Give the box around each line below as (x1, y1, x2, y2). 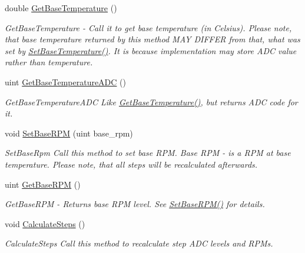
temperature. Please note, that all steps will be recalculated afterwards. (5, 158, 258, 170)
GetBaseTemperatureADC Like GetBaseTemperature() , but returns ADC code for (5, 95, 298, 108)
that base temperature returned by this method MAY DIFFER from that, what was (5, 33, 300, 45)
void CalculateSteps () (5, 217, 85, 229)
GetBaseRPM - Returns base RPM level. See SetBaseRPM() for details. (5, 198, 265, 210)
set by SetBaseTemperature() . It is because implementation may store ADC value (5, 44, 297, 56)
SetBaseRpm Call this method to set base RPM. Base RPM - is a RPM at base (5, 147, 291, 159)
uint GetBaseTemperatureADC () (5, 75, 126, 88)
